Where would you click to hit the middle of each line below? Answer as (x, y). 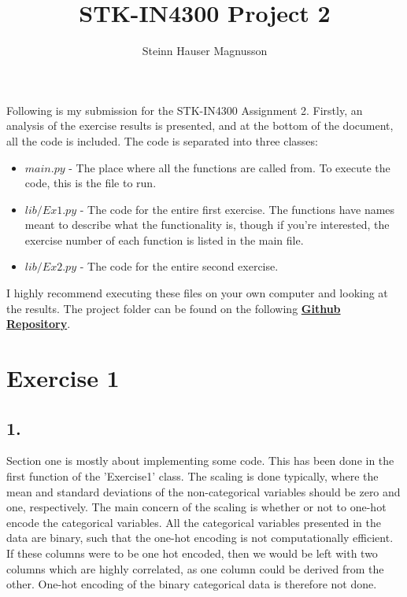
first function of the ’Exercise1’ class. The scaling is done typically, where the (192, 476)
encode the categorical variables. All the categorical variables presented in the (194, 522)
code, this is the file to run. (91, 183)
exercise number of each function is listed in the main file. (164, 240)
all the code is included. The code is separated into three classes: (162, 140)
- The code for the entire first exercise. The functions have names (237, 209)
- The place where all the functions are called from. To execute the (229, 167)
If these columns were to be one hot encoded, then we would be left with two (192, 553)
